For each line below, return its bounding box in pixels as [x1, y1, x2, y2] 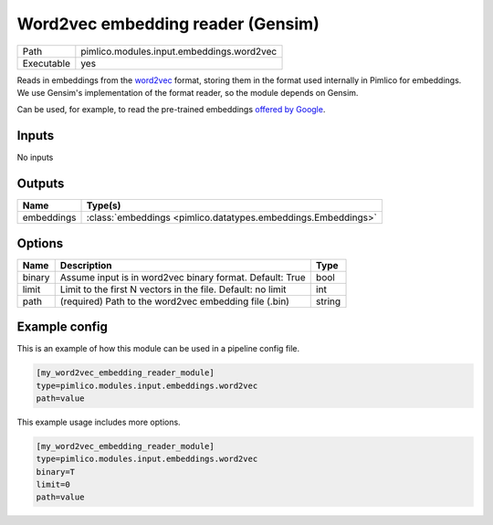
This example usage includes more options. [16, 416, 182, 427]
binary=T [36, 467, 76, 477]
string [315, 295, 341, 308]
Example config [16, 320, 109, 335]
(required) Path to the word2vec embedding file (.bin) [59, 295, 289, 308]
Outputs [16, 176, 65, 192]
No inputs [16, 152, 54, 163]
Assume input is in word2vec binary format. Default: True [59, 270, 306, 283]
